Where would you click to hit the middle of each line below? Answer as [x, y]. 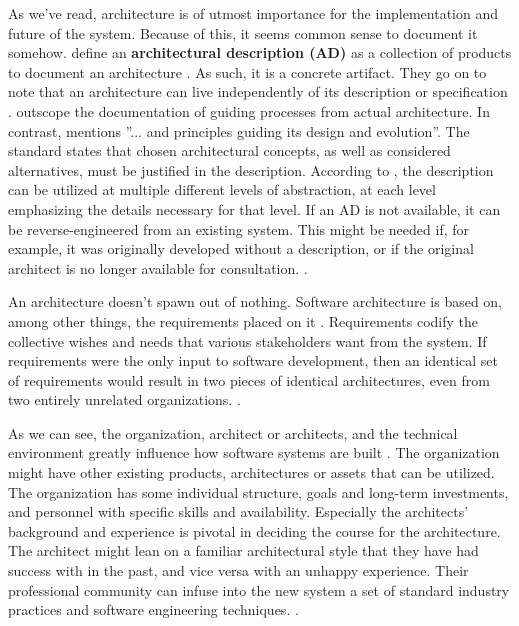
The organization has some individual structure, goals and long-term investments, [258, 491]
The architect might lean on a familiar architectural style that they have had [243, 550]
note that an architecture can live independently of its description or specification [258, 91]
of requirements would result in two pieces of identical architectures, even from [249, 379]
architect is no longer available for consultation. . [158, 267]
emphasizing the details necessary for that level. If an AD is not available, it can [254, 208]
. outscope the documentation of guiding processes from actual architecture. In [249, 110]
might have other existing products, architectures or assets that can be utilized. [251, 472]
